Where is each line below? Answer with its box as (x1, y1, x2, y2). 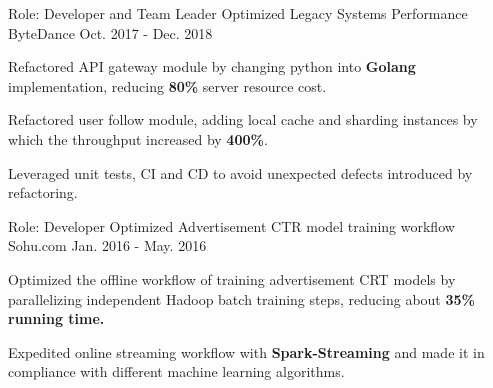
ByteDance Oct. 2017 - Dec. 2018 (8, 22, 213, 43)
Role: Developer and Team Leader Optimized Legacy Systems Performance (8, 3, 468, 23)
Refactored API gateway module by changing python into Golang (8, 56, 416, 77)
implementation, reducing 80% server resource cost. (8, 75, 327, 96)
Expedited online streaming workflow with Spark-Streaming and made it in (8, 341, 485, 362)
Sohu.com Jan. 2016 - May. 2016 (8, 235, 207, 256)
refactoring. (8, 182, 78, 203)
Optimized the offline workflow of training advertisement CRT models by (8, 268, 456, 289)
